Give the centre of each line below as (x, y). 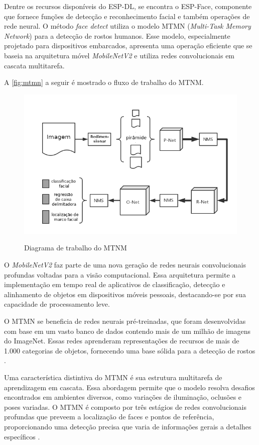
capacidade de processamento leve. (57, 304)
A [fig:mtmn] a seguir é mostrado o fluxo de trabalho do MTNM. (104, 82)
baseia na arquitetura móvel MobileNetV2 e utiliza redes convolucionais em (119, 55)
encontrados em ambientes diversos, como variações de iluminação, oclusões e (123, 397)
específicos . (22, 436)
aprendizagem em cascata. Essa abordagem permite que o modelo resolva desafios (129, 387)
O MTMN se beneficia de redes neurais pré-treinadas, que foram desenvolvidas (125, 321)
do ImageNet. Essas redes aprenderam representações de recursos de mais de (122, 341)
